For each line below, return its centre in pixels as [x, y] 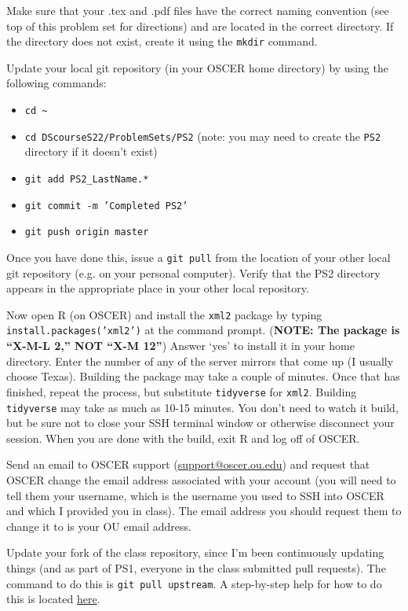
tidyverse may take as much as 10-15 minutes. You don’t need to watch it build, [202, 407]
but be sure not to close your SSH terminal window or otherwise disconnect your [200, 423]
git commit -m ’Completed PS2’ [106, 206]
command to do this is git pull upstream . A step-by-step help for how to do [194, 583]
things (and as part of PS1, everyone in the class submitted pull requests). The [196, 567]
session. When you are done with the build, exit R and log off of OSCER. [183, 438]
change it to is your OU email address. [99, 526]
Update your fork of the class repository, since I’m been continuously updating [195, 552]
